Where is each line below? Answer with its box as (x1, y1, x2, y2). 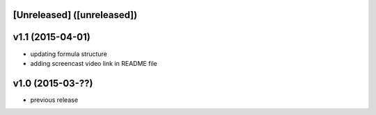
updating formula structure (30, 49, 108, 58)
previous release (30, 96, 79, 104)
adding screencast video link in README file (30, 59, 158, 67)
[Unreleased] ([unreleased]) (13, 9, 138, 21)
